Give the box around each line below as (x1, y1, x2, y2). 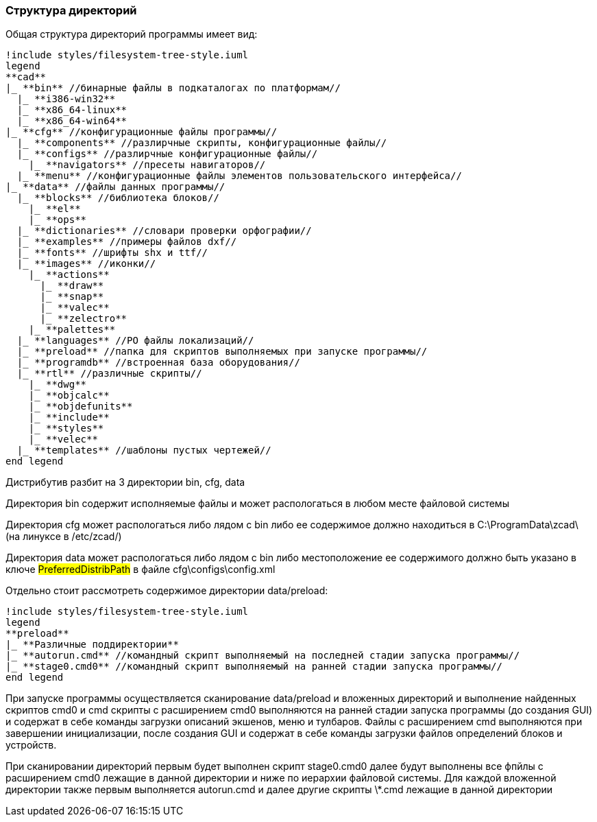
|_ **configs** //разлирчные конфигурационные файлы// (16, 148, 318, 160)
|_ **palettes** (28, 324, 116, 336)
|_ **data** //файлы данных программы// (5, 181, 226, 193)
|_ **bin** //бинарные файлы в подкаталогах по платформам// (5, 82, 341, 94)
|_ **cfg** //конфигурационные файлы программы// (5, 126, 278, 138)
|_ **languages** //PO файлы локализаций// (16, 335, 254, 347)
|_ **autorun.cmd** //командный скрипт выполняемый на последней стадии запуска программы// (5, 650, 520, 661)
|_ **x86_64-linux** (16, 104, 127, 116)
